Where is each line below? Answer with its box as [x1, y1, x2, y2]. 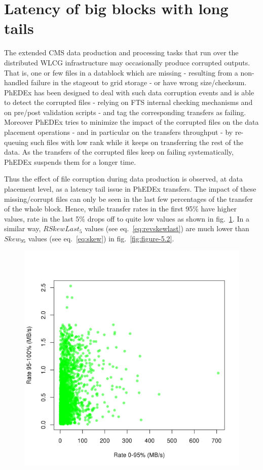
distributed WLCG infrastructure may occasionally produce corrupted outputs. [4, 57, 250, 67]
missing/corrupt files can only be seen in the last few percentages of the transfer [4, 193, 253, 204]
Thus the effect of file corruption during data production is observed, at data [4, 173, 243, 184]
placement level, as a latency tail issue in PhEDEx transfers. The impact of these [4, 184, 256, 194]
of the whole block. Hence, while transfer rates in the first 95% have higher [4, 203, 237, 214]
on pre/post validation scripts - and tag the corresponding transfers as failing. [4, 106, 246, 117]
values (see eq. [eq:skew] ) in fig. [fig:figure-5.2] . [28, 233, 174, 243]
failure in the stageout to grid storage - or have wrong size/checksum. [30, 77, 247, 88]
